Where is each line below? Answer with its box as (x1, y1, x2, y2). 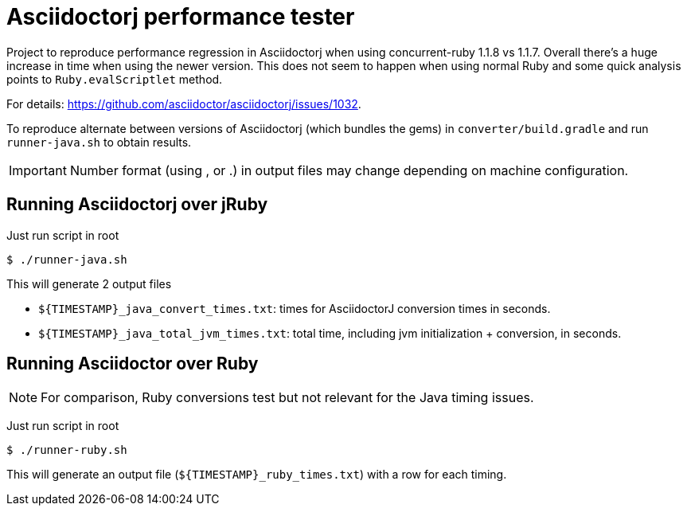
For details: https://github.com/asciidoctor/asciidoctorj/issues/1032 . (6, 96, 361, 111)
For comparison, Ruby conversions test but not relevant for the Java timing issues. (41, 389, 534, 406)
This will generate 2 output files (6, 276, 172, 291)
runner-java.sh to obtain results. (6, 135, 192, 149)
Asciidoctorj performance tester (6, 3, 355, 30)
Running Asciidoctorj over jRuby (6, 194, 268, 215)
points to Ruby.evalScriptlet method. (6, 72, 223, 86)
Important (9, 162, 67, 178)
